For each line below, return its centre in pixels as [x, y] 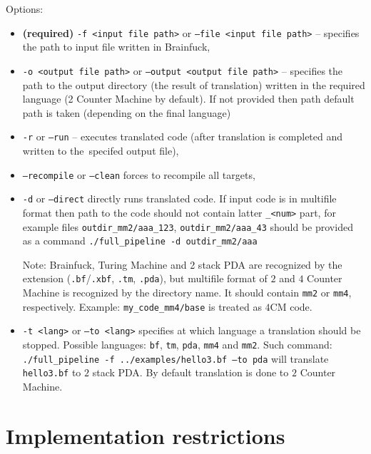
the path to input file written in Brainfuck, [116, 47]
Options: [25, 9]
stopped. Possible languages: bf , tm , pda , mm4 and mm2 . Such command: [177, 345]
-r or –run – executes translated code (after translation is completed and [183, 136]
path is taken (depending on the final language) [127, 112]
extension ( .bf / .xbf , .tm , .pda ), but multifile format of [145, 278]
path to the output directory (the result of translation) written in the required [194, 84]
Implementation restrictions [146, 435]
